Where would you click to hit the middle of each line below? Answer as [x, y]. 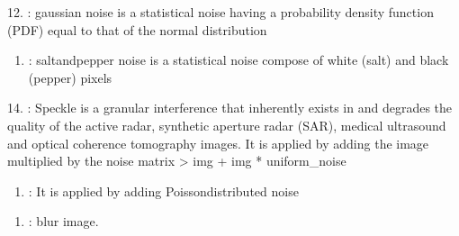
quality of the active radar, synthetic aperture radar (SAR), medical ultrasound [227, 125]
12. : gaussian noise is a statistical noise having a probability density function [220, 12]
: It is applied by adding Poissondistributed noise [163, 191]
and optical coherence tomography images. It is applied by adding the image [218, 143]
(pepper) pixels [70, 77]
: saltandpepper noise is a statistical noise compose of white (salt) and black [238, 60]
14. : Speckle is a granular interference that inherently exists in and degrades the [230, 108]
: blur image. [63, 221]
